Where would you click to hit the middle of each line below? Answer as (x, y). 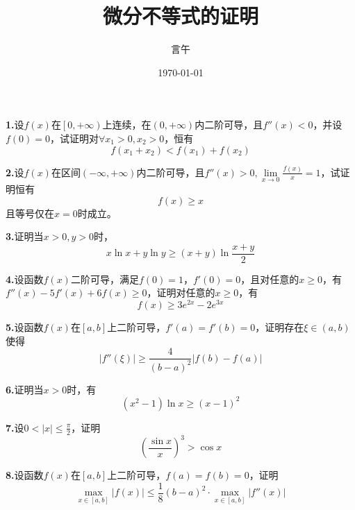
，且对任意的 (270, 279)
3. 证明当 (25, 236)
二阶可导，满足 (105, 279)
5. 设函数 (25, 327)
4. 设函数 (25, 279)
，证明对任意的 (181, 292)
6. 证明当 (25, 389)
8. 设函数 (25, 475)
